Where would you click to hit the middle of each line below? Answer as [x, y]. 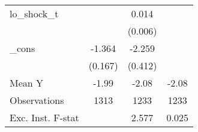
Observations [37, 100]
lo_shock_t [34, 13]
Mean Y [27, 83]
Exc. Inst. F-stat [44, 117]
